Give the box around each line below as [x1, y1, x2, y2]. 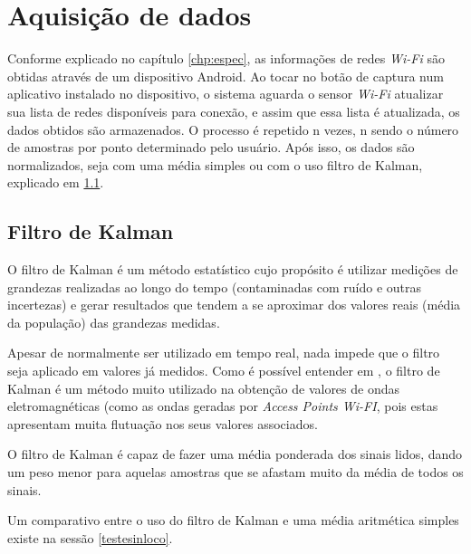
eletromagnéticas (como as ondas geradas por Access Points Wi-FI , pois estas [7, 396, 438, 415]
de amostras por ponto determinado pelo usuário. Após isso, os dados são [7, 138, 415, 157]
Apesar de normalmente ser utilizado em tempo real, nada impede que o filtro [7, 343, 440, 362]
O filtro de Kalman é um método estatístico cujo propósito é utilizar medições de [7, 260, 458, 279]
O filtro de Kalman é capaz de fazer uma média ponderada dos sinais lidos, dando [7, 444, 463, 463]
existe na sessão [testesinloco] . [7, 528, 173, 547]
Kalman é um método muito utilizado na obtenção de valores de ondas [7, 378, 400, 397]
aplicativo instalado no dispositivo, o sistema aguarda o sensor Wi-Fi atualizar [7, 84, 444, 103]
